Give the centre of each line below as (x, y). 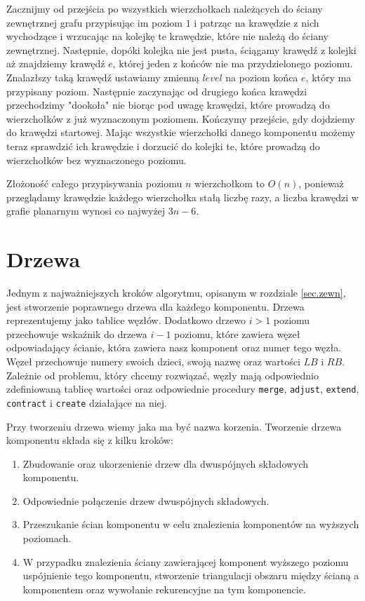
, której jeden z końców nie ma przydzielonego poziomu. (233, 63)
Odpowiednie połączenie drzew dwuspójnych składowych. (146, 500)
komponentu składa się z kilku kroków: (90, 440)
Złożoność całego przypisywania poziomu (94, 183)
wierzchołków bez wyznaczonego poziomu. (97, 160)
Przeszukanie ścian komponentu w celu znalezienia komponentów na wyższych (191, 524)
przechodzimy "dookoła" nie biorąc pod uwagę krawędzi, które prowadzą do (168, 105)
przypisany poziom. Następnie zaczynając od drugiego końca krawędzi (157, 91)
